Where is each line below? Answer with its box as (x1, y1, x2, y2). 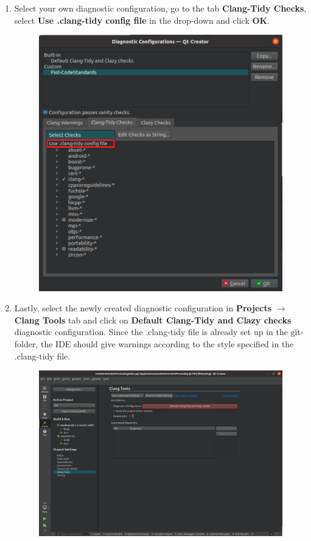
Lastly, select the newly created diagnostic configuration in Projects (14, 302, 272, 314)
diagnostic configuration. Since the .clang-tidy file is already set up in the (14, 325, 288, 338)
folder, (14, 337, 38, 350)
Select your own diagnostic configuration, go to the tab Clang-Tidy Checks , (14, 2, 307, 14)
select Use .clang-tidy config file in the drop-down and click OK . (14, 13, 270, 26)
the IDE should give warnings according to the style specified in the (41, 337, 294, 350)
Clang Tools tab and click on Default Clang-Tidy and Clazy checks (14, 313, 292, 326)
